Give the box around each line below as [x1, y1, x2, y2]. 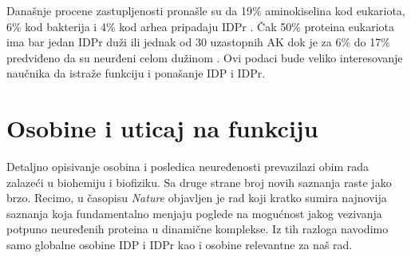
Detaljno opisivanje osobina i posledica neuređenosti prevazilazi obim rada [6, 158, 370, 175]
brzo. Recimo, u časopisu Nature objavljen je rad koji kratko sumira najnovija [6, 189, 387, 206]
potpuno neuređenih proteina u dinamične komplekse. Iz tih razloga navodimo [6, 220, 389, 237]
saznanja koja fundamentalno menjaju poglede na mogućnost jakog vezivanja [6, 204, 382, 221]
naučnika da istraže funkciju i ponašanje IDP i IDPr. [6, 65, 266, 81]
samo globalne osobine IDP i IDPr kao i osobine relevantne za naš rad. [6, 236, 353, 253]
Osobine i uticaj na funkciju [6, 112, 318, 145]
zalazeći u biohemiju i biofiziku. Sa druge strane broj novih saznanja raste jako [6, 173, 392, 190]
